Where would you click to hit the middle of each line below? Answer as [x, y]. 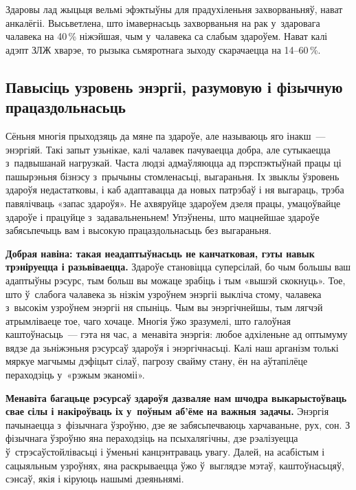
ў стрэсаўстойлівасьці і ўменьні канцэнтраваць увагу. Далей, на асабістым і [165, 452]
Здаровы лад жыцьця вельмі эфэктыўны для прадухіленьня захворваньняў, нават [174, 9]
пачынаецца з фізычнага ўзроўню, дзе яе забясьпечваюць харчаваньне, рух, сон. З [178, 424]
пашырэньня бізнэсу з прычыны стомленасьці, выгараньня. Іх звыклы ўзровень [173, 176]
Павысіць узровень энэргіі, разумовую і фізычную [174, 86]
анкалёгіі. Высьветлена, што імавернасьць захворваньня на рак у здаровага [163, 22]
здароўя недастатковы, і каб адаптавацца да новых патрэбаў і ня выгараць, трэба [175, 190]
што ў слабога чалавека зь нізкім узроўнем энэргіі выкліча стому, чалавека [164, 294]
